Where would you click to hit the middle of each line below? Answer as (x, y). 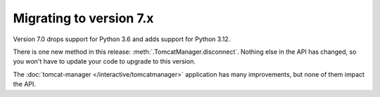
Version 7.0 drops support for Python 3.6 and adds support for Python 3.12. (122, 39)
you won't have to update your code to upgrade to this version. (104, 61)
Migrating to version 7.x (83, 18)
